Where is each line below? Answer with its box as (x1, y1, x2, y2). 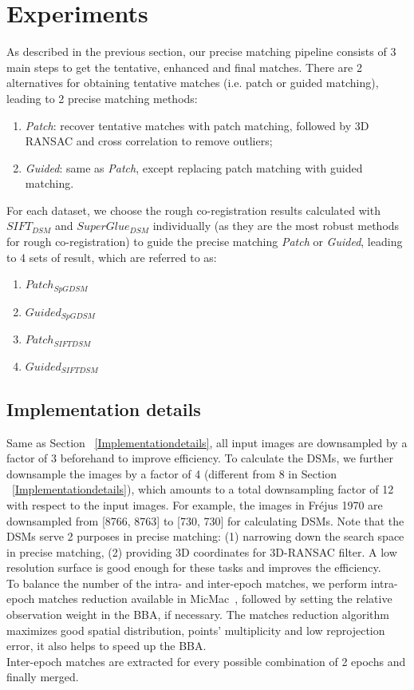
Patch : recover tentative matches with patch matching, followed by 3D (25, 117, 369, 133)
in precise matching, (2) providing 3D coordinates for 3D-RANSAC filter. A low (6, 543, 397, 560)
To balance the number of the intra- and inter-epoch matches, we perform (6, 574, 368, 591)
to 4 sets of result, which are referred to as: (6, 248, 217, 265)
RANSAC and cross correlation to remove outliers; (25, 133, 273, 149)
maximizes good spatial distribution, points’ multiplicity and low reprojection (6, 621, 385, 638)
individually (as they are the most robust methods (152, 217, 400, 234)
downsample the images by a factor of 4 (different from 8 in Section (6, 465, 337, 482)
